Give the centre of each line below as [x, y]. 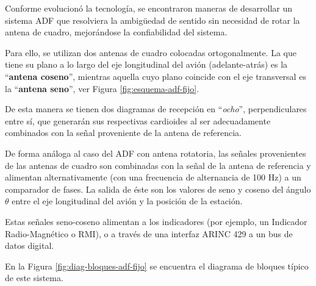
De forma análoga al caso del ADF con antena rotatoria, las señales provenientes [156, 153]
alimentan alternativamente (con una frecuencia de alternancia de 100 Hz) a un [153, 177]
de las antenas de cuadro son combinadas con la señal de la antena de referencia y [158, 165]
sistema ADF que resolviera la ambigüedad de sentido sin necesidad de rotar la [153, 20]
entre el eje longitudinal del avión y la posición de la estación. [127, 201]
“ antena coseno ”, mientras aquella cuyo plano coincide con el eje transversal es [156, 76]
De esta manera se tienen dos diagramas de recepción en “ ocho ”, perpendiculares [156, 109]
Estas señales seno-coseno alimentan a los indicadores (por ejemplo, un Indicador [156, 221]
